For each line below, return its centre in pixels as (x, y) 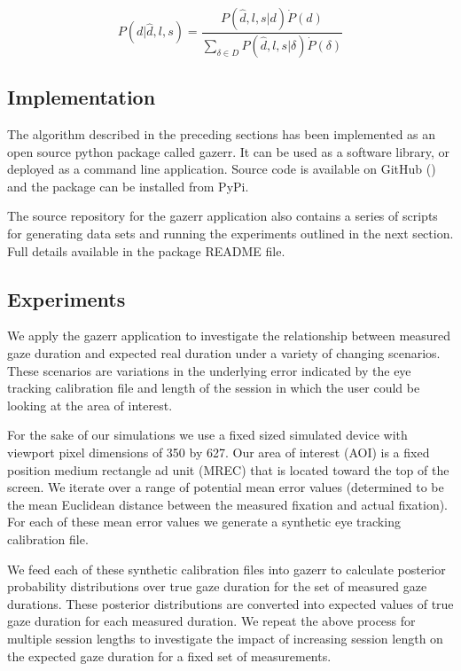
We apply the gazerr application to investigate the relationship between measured (229, 335)
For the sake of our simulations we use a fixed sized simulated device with (207, 435)
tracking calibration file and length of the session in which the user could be (214, 388)
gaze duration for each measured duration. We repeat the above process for (211, 621)
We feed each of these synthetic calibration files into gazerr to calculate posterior (227, 569)
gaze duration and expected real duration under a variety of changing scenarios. (224, 353)
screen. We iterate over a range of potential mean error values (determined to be (226, 487)
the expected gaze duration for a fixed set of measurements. (169, 655)
